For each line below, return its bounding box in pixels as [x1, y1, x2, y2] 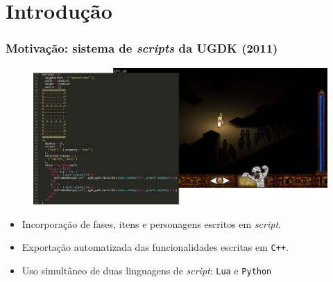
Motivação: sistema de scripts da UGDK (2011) [6, 39, 278, 57]
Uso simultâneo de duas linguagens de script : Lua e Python [22, 263, 272, 277]
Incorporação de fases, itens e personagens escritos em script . [22, 216, 281, 231]
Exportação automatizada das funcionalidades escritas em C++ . [22, 240, 289, 254]
